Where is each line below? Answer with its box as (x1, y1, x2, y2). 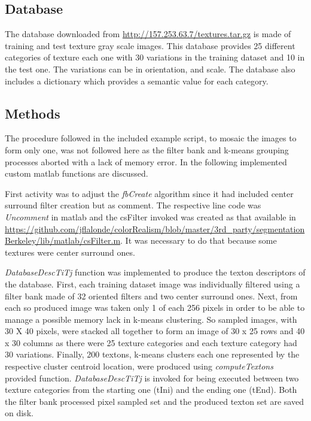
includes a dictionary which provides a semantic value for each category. (5, 74, 269, 87)
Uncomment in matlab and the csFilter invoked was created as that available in (5, 210, 296, 223)
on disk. (5, 407, 33, 419)
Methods (5, 104, 60, 122)
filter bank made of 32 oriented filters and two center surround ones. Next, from (5, 289, 298, 302)
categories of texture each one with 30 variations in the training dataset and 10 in (5, 51, 305, 63)
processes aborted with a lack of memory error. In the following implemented (5, 155, 287, 168)
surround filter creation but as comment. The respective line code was (5, 199, 261, 211)
